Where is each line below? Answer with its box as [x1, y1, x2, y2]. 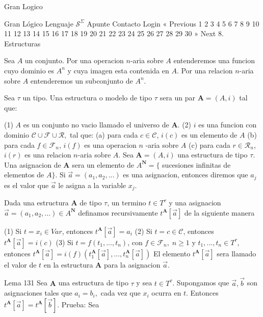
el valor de [4, 259, 37, 270]
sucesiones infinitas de [162, 159, 231, 170]
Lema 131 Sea [4, 277, 47, 288]
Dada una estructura [4, 197, 69, 208]
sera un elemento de [72, 159, 135, 170]
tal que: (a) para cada [69, 129, 138, 140]
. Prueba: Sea [57, 299, 99, 309]
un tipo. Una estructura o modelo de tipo [22, 92, 152, 103]
